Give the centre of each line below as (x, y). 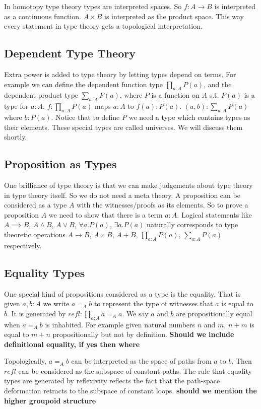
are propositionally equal (214, 313)
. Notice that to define (85, 117)
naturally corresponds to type (192, 224)
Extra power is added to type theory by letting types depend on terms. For (120, 74)
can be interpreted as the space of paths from (141, 361)
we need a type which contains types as (189, 117)
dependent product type (41, 95)
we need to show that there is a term (106, 214)
